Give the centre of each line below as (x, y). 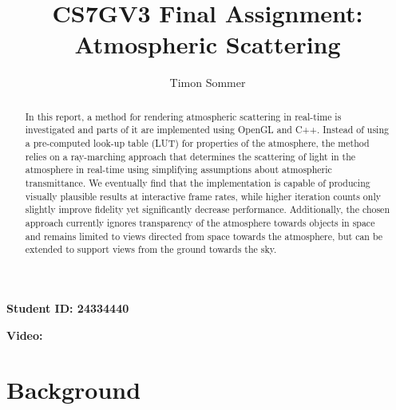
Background (74, 390)
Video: (25, 335)
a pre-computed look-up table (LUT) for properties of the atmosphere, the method (197, 143)
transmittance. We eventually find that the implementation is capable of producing (198, 182)
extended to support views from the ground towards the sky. (151, 249)
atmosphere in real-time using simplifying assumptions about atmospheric (178, 170)
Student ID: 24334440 (68, 307)
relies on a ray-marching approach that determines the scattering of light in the (190, 156)
